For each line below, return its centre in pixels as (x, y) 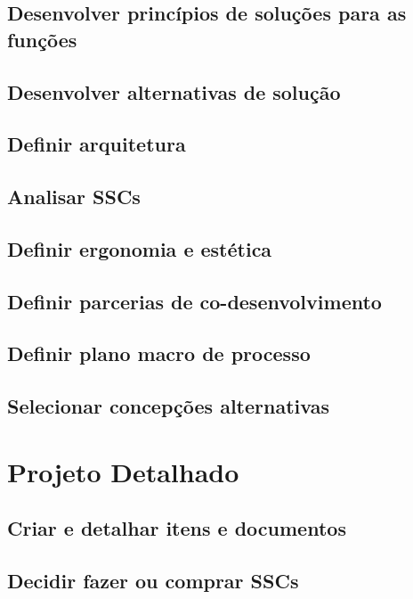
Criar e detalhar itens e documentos (177, 528)
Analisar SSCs (74, 197)
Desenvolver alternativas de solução (174, 91)
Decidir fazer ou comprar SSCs (153, 581)
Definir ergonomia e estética (140, 248)
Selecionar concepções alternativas (168, 406)
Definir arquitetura (97, 144)
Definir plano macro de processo (159, 353)
